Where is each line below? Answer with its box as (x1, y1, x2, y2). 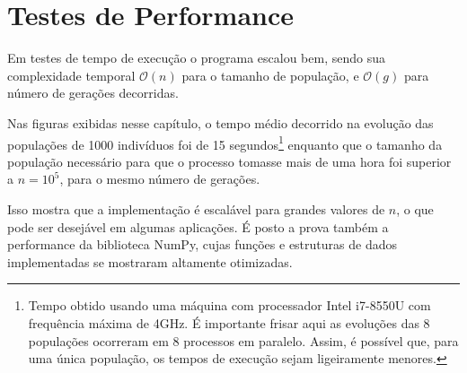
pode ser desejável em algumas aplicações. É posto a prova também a (7, 217, 389, 236)
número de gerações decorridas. (7, 83, 179, 102)
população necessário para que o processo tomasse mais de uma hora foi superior (7, 152, 452, 170)
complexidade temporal (7, 65, 136, 84)
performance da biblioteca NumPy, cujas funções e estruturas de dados (7, 235, 397, 254)
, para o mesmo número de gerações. (59, 169, 260, 188)
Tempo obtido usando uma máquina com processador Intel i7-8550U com (28, 296, 431, 315)
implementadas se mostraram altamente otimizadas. (7, 252, 293, 271)
